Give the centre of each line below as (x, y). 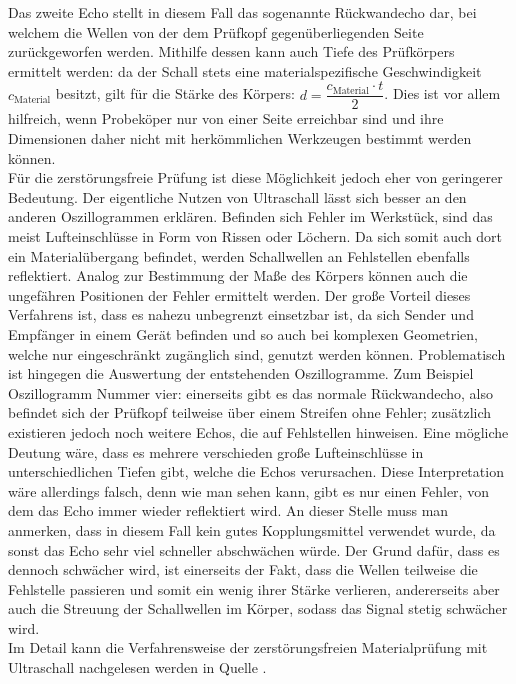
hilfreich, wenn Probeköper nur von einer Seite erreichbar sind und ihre (226, 118)
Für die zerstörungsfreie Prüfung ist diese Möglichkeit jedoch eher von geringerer (255, 177)
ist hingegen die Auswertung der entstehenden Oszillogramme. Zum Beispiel (241, 373)
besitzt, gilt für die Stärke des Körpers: (175, 93)
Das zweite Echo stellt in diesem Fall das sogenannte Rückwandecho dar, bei (242, 12)
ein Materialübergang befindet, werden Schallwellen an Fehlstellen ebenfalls (239, 255)
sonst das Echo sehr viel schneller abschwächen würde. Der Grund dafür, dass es (254, 549)
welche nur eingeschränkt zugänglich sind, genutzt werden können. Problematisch (257, 353)
